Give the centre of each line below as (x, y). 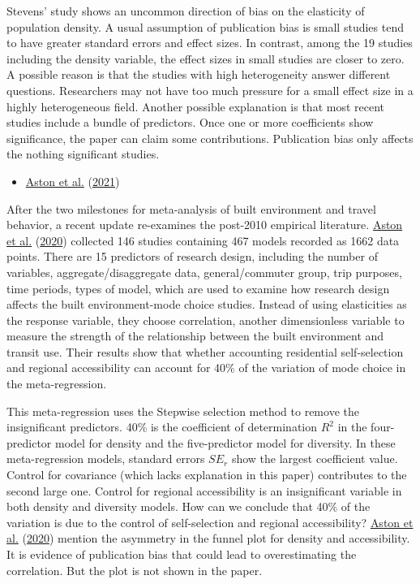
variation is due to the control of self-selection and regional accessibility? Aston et (210, 522)
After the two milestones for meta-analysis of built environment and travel (191, 208)
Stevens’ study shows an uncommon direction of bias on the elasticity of (186, 11)
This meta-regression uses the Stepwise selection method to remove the (183, 411)
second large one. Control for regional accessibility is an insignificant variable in (204, 490)
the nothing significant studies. (83, 154)
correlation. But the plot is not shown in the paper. (135, 570)
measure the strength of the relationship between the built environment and (195, 336)
